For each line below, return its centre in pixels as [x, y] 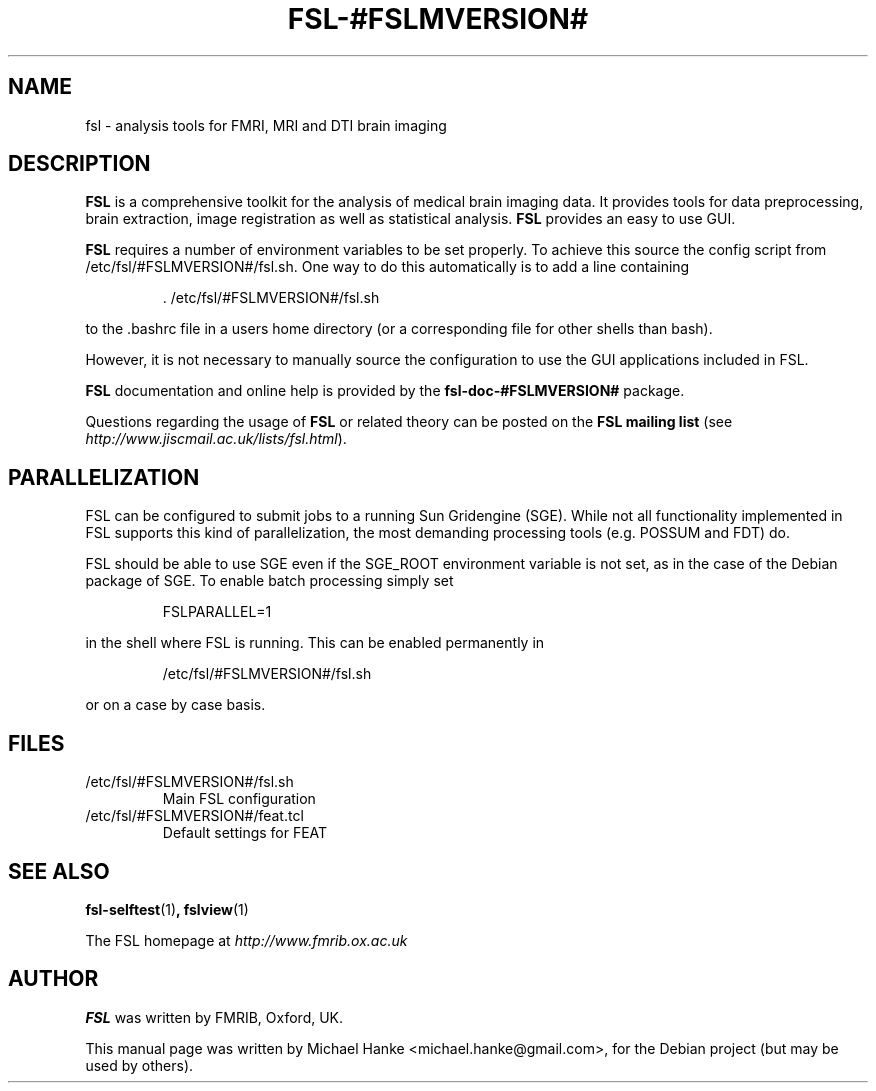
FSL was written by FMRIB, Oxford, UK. [214, 1017]
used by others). [139, 1065]
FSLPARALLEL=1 [217, 612]
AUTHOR [53, 979]
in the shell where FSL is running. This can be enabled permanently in [315, 643]
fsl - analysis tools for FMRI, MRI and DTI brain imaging [266, 125]
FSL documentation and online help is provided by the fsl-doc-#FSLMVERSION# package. [385, 391]
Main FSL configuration [239, 799]
